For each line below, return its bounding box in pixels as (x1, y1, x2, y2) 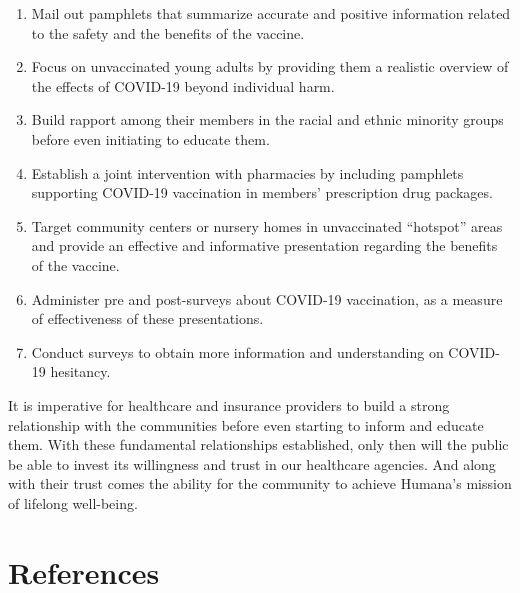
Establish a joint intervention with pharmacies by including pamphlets (31, 162, 464, 183)
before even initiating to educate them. (31, 128, 270, 149)
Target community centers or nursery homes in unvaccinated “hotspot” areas (31, 215, 503, 236)
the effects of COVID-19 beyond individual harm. (31, 75, 335, 96)
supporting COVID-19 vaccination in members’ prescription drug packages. (31, 182, 493, 203)
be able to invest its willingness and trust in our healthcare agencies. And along (8, 453, 496, 474)
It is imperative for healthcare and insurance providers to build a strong (8, 394, 450, 415)
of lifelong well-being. (8, 492, 138, 513)
